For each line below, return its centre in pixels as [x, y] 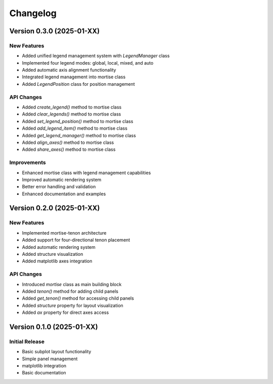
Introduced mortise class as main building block [72, 284]
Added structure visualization [53, 254]
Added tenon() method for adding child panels [70, 291]
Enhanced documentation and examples [64, 194]
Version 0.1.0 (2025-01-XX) [54, 327]
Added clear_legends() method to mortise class [72, 114]
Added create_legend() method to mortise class [72, 107]
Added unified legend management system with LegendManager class [96, 56]
